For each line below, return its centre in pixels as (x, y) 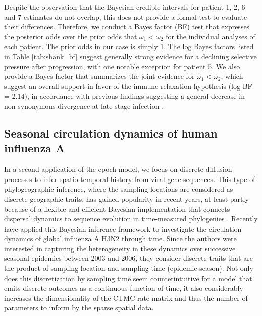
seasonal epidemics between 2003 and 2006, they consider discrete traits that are (128, 258)
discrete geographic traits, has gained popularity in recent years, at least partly (126, 198)
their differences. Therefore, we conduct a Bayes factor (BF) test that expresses (127, 27)
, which (232, 76)
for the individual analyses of (211, 36)
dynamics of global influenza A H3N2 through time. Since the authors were (120, 238)
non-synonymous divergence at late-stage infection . (84, 105)
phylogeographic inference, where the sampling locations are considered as (119, 189)
